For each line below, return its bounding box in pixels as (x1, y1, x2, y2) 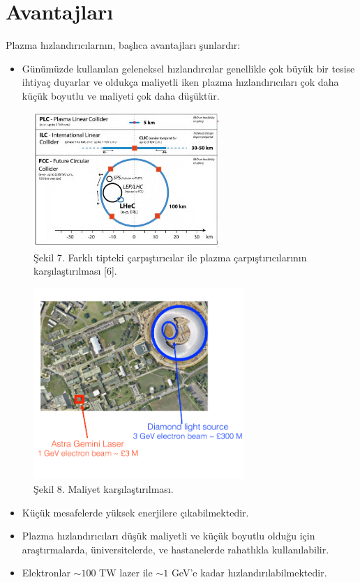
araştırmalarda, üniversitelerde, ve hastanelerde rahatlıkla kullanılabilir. (22, 542, 329, 556)
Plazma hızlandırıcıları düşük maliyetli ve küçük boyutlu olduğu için (22, 528, 315, 543)
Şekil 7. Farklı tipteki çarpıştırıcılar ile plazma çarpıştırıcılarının (33, 250, 307, 264)
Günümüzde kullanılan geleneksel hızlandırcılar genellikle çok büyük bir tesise (22, 61, 355, 75)
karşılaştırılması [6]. (33, 263, 117, 278)
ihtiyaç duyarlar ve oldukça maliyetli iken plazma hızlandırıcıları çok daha (22, 75, 339, 89)
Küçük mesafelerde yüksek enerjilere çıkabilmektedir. (22, 505, 249, 519)
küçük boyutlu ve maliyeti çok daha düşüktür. (22, 88, 220, 102)
